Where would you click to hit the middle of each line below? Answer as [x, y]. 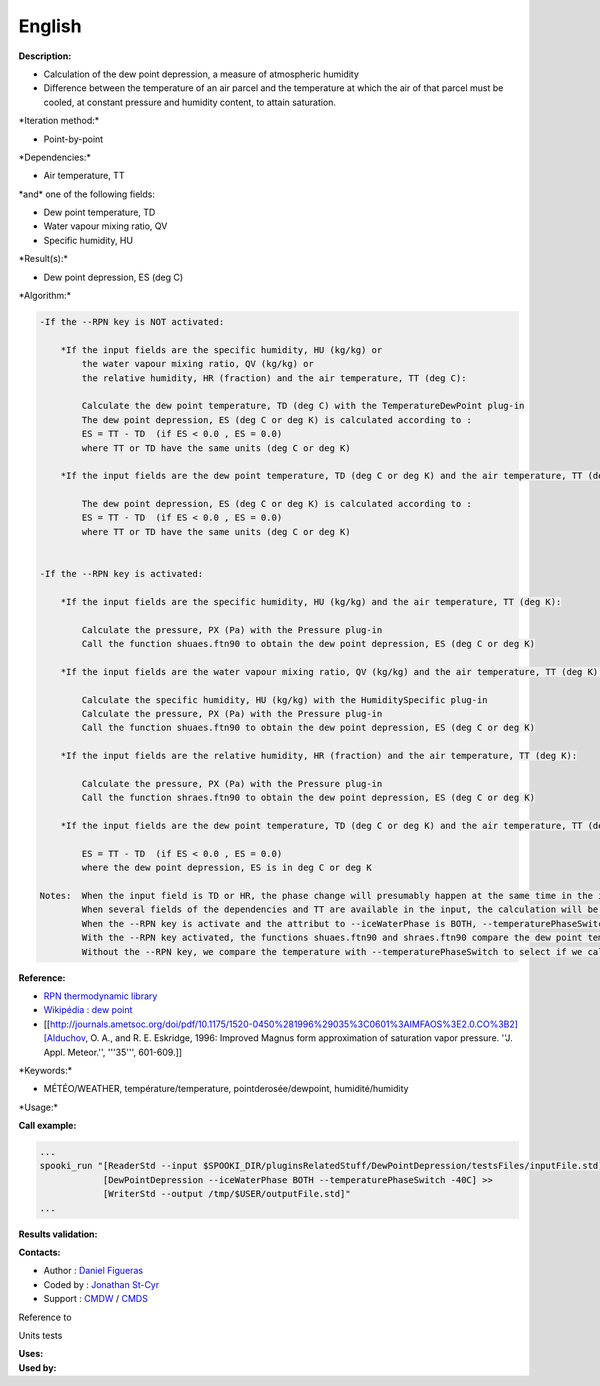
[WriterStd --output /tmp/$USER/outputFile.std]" [226, 1194]
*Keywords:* [45, 1070]
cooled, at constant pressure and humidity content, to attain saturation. [190, 102]
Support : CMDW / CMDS [96, 1299]
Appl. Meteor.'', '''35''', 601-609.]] [113, 1052]
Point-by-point [73, 139]
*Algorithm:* [45, 296]
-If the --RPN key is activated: [121, 574]
